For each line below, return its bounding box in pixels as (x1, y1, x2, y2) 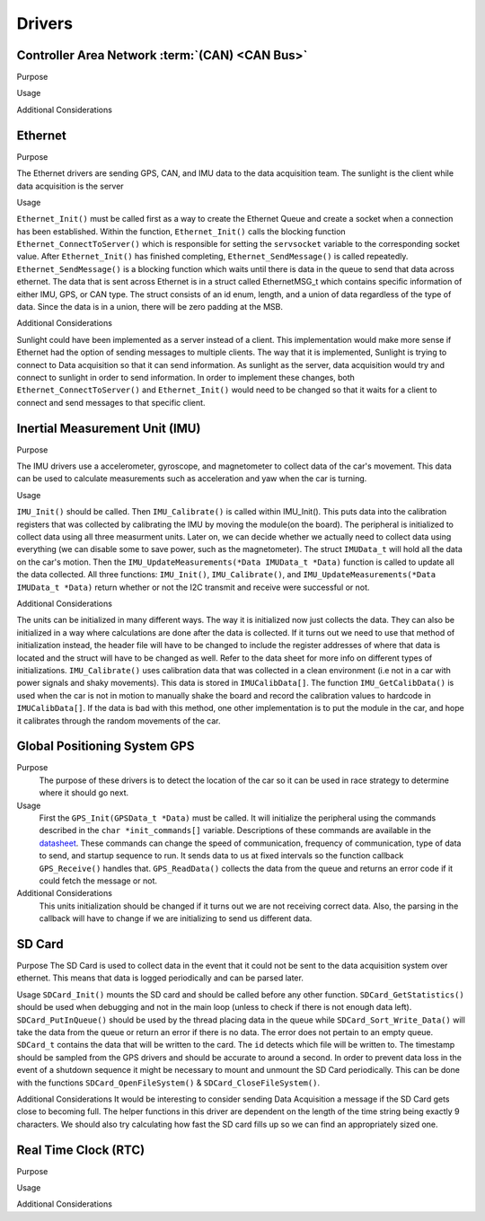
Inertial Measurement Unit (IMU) (16, 420, 201, 435)
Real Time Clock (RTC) (16, 1142, 145, 1157)
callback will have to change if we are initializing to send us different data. (39, 913, 313, 924)
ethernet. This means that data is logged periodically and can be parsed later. (16, 972, 304, 983)
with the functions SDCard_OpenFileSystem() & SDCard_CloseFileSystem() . (16, 1077, 321, 1088)
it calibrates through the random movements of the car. (16, 715, 221, 726)
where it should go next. (39, 787, 129, 798)
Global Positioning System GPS (16, 739, 195, 754)
